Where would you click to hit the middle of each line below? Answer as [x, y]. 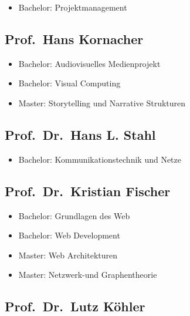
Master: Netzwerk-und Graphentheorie [88, 275]
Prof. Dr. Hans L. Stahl [80, 134]
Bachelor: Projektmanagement [73, 7]
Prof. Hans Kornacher [74, 38]
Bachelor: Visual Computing [69, 83]
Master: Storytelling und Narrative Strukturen [102, 102]
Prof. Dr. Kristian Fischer [88, 191]
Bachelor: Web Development [69, 235]
